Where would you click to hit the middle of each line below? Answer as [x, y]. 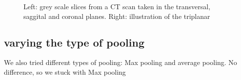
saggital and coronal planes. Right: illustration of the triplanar [117, 16]
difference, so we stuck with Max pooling [65, 72]
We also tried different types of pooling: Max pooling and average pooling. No [120, 62]
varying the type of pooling [74, 42]
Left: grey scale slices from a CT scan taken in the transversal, [117, 6]
